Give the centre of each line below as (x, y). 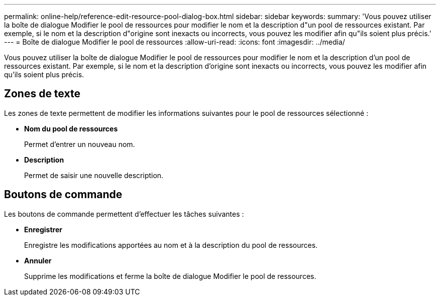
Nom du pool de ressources (71, 128)
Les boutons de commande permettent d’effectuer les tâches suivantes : (124, 214)
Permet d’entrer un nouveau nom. (80, 144)
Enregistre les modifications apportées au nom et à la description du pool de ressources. (171, 245)
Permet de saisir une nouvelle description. (94, 175)
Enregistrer (43, 229)
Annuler (38, 260)
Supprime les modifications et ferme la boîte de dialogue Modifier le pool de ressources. (170, 276)
